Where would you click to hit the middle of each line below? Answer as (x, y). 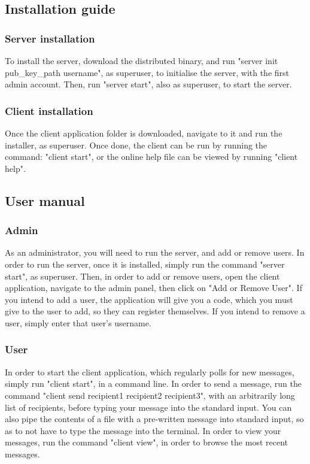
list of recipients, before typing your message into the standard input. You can (148, 407)
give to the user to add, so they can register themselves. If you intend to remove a (155, 311)
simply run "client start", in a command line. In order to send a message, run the (153, 383)
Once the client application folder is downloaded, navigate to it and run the (144, 133)
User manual (45, 200)
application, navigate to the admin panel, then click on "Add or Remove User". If (154, 288)
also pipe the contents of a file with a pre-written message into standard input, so (154, 419)
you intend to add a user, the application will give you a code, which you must (149, 299)
